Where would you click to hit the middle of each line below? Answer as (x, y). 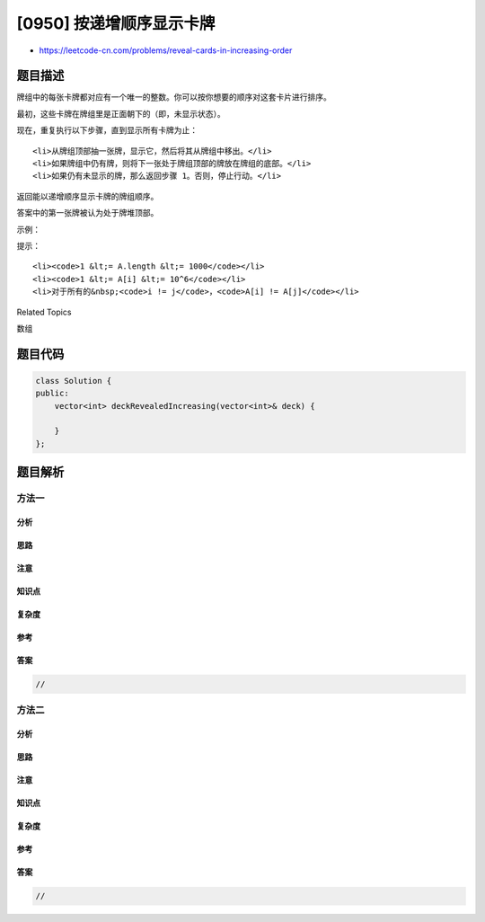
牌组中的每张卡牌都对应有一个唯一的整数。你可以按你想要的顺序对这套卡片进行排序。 (174, 97)
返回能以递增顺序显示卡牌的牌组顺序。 (88, 196)
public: (52, 394)
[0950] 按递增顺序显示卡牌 (116, 23)
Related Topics (44, 312)
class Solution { (74, 381)
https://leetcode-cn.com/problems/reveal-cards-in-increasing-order (166, 50)
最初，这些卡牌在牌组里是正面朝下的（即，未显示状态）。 (121, 113)
